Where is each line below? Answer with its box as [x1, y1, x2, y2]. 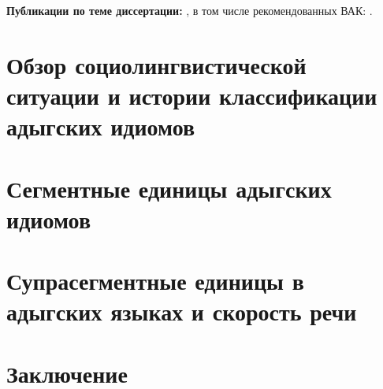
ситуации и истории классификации [6, 79, 377, 111]
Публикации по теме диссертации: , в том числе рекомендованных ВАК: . [6, 2, 373, 18]
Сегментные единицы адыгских [6, 172, 332, 204]
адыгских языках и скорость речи [6, 295, 357, 328]
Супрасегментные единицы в [6, 265, 304, 297]
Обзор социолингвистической [6, 48, 307, 80]
